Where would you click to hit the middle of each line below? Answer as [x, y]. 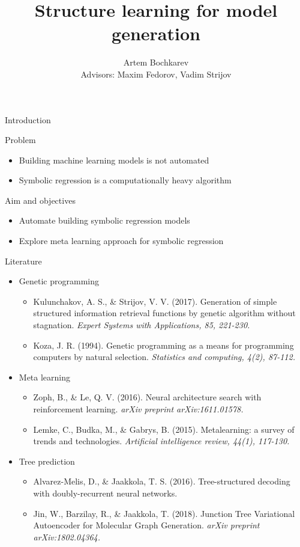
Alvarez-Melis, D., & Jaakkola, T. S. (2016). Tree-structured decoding [162, 481]
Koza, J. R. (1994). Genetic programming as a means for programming [163, 345]
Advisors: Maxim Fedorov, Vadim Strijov [156, 74]
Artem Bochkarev [156, 62]
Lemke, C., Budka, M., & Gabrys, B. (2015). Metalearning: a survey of [164, 429]
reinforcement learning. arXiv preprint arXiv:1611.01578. [138, 409]
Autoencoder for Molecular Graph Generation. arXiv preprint [146, 525]
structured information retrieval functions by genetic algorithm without [164, 313]
